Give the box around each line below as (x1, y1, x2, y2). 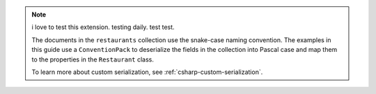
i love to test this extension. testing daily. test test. (31, 23, 175, 31)
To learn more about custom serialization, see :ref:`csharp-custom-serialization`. (31, 68, 263, 76)
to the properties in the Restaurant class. (31, 55, 155, 64)
